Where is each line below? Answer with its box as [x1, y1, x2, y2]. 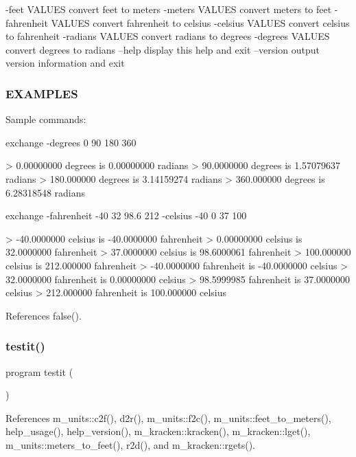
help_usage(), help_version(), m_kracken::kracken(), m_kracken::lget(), [5, 424, 311, 438]
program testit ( [5, 364, 73, 379]
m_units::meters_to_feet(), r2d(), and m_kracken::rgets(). [5, 437, 256, 452]
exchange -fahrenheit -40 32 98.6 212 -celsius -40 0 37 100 [5, 208, 247, 223]
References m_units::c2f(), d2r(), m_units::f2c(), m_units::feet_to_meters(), [5, 410, 331, 425]
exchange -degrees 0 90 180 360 [5, 135, 137, 149]
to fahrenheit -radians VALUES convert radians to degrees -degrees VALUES [5, 29, 330, 43]
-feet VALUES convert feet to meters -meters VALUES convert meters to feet [5, 2, 332, 16]
